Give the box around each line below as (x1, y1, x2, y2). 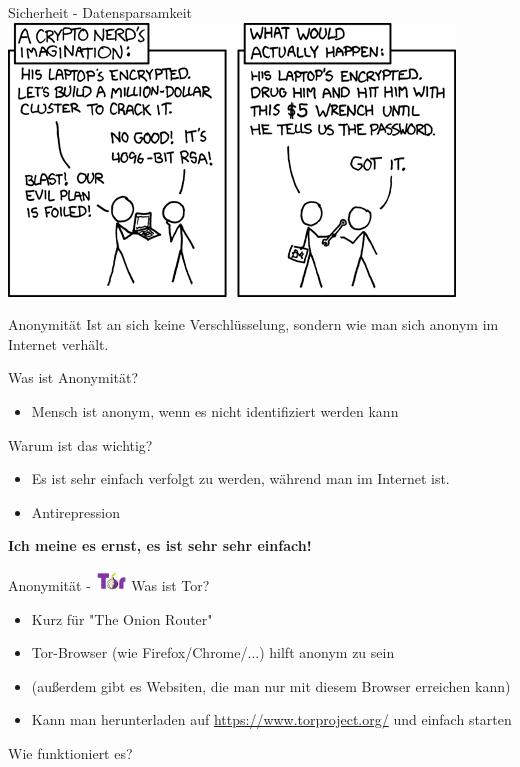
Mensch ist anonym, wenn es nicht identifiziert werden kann (31, 400, 399, 421)
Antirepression (31, 501, 120, 522)
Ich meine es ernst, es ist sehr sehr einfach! (8, 535, 312, 556)
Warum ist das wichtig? (8, 434, 153, 455)
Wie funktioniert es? (8, 742, 133, 763)
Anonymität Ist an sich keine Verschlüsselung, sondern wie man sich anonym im (8, 314, 499, 335)
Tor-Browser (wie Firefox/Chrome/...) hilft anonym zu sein (31, 642, 395, 663)
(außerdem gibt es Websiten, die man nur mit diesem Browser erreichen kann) (31, 675, 511, 696)
